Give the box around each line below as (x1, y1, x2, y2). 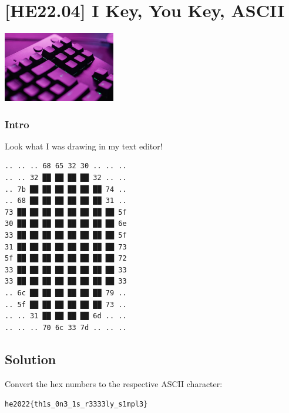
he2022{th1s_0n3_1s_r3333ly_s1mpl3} (5, 400, 148, 409)
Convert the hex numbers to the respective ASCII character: (5, 377, 223, 389)
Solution (5, 349, 56, 368)
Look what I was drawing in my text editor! (5, 139, 163, 152)
